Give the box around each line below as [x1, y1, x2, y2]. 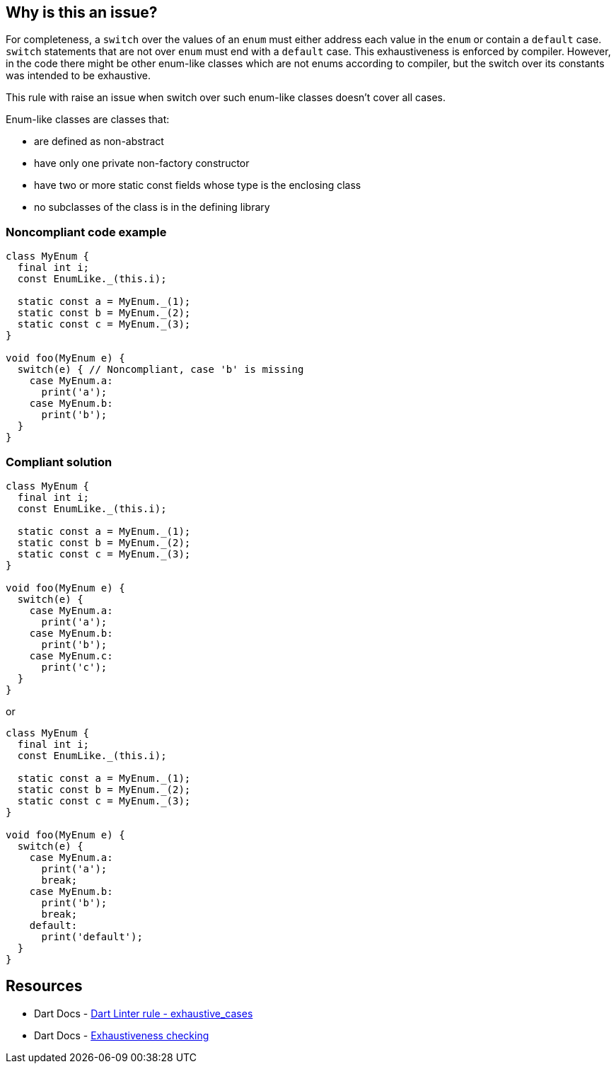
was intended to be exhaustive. [6, 69, 151, 82]
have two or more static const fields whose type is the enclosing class [34, 179, 361, 192]
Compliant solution [6, 454, 112, 469]
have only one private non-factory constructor [34, 157, 250, 170]
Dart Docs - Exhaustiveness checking [34, 1029, 209, 1041]
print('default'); [41, 930, 143, 942]
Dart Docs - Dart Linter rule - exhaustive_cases [34, 1007, 253, 1019]
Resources [6, 977, 83, 995]
